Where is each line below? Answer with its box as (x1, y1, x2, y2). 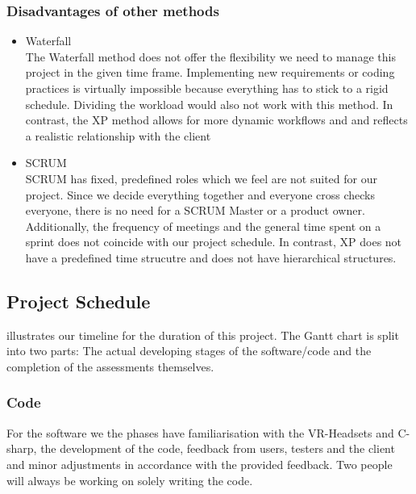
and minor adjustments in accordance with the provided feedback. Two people (6, 455, 393, 472)
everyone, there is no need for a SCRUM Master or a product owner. (25, 202, 365, 219)
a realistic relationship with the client (25, 127, 211, 144)
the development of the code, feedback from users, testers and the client (40, 440, 395, 457)
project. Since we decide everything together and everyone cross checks (25, 186, 375, 203)
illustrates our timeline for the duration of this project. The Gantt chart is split (6, 326, 399, 343)
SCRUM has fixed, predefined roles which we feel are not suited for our (25, 170, 377, 186)
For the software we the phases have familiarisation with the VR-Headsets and (6, 424, 394, 441)
